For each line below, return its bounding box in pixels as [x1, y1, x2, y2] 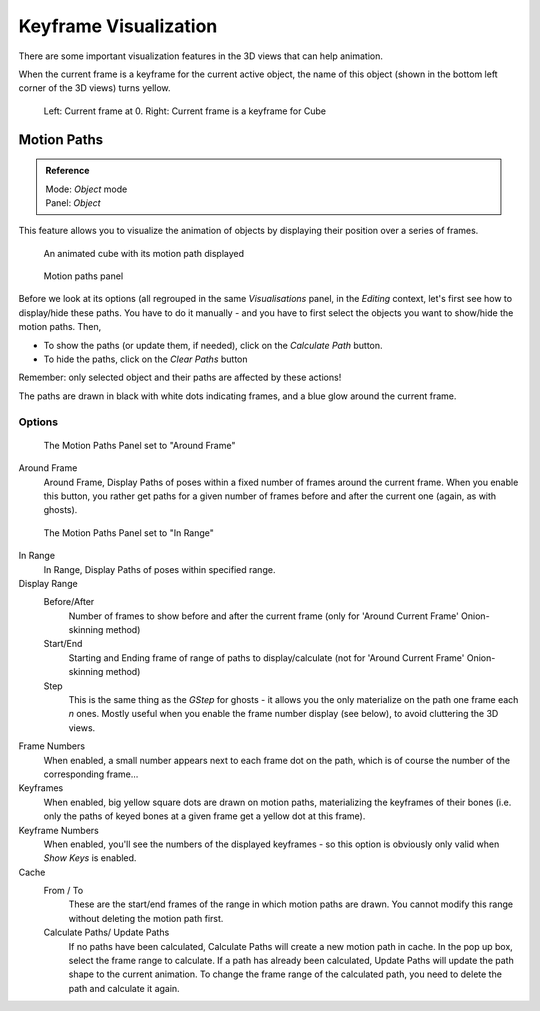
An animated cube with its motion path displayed [43, 247, 245, 259]
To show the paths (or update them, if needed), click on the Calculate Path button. [43, 339, 384, 351]
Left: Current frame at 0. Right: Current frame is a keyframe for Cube [43, 105, 327, 117]
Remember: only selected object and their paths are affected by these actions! [18, 371, 342, 384]
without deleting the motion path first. [68, 912, 224, 924]
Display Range [18, 577, 79, 589]
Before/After [43, 596, 95, 608]
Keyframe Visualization [18, 15, 218, 37]
